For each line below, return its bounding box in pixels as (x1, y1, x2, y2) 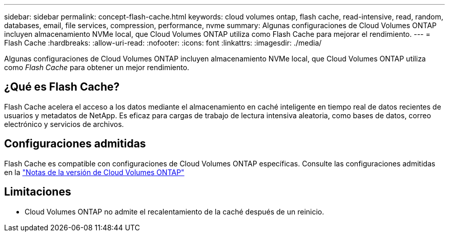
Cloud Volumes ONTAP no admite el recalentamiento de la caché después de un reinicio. (25, 207, 324, 216)
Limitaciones (4, 185, 71, 199)
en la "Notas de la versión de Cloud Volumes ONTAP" (4, 167, 185, 177)
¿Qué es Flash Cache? (4, 80, 120, 94)
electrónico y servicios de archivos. (4, 119, 124, 128)
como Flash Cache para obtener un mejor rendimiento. (4, 63, 190, 72)
